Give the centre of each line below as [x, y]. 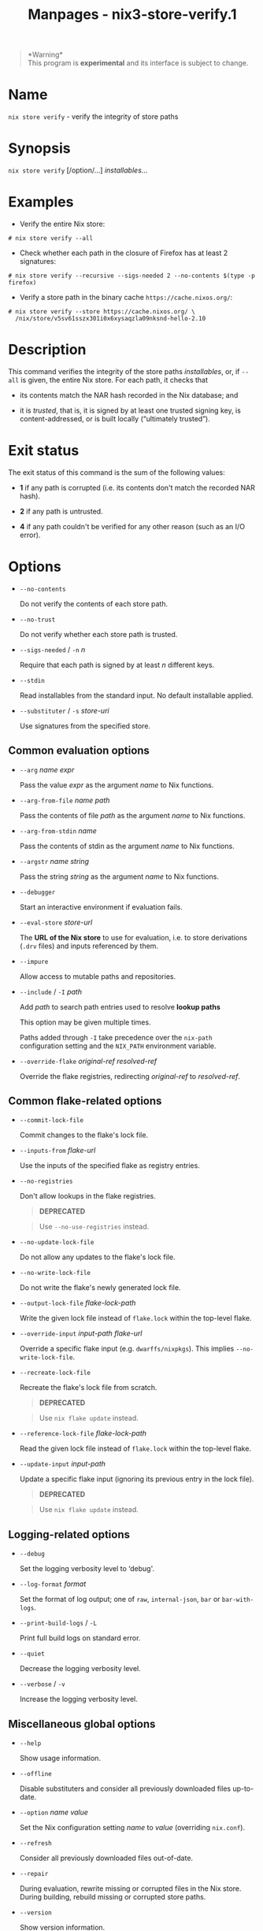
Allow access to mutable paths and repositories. [97, 976]
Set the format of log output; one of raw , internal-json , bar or [120, 1599]
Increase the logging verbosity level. [78, 1699]
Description [47, 350]
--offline [36, 1774]
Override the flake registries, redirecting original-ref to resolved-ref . [130, 1076]
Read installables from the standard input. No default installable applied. [136, 695]
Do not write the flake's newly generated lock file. [100, 1288]
